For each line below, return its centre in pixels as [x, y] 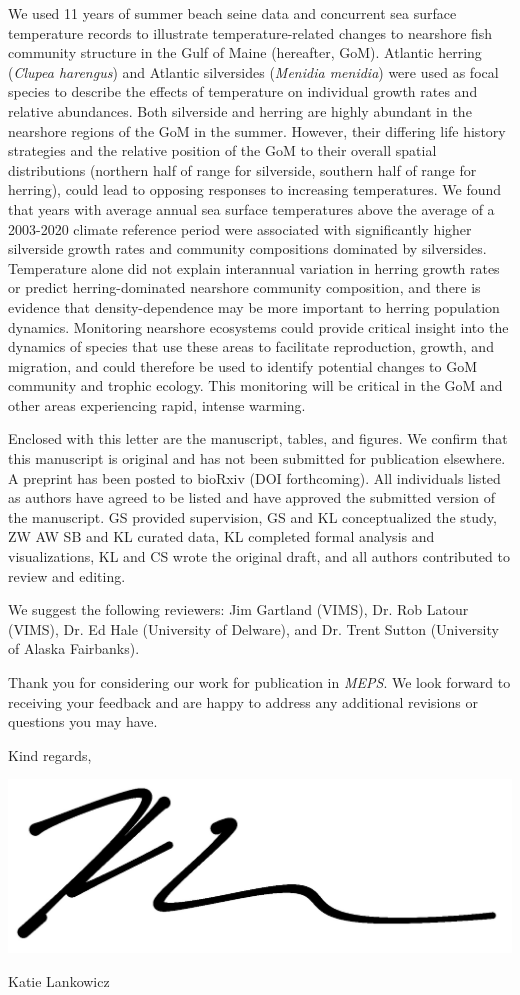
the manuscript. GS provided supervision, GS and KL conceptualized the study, [252, 516]
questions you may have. [83, 721]
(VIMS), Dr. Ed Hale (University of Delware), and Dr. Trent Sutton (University [253, 628]
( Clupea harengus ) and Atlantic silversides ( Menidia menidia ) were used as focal [253, 71]
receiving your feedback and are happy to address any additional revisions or [243, 701]
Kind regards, [50, 754]
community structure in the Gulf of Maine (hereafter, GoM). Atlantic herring [245, 52]
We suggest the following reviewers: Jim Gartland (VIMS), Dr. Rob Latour [238, 609]
